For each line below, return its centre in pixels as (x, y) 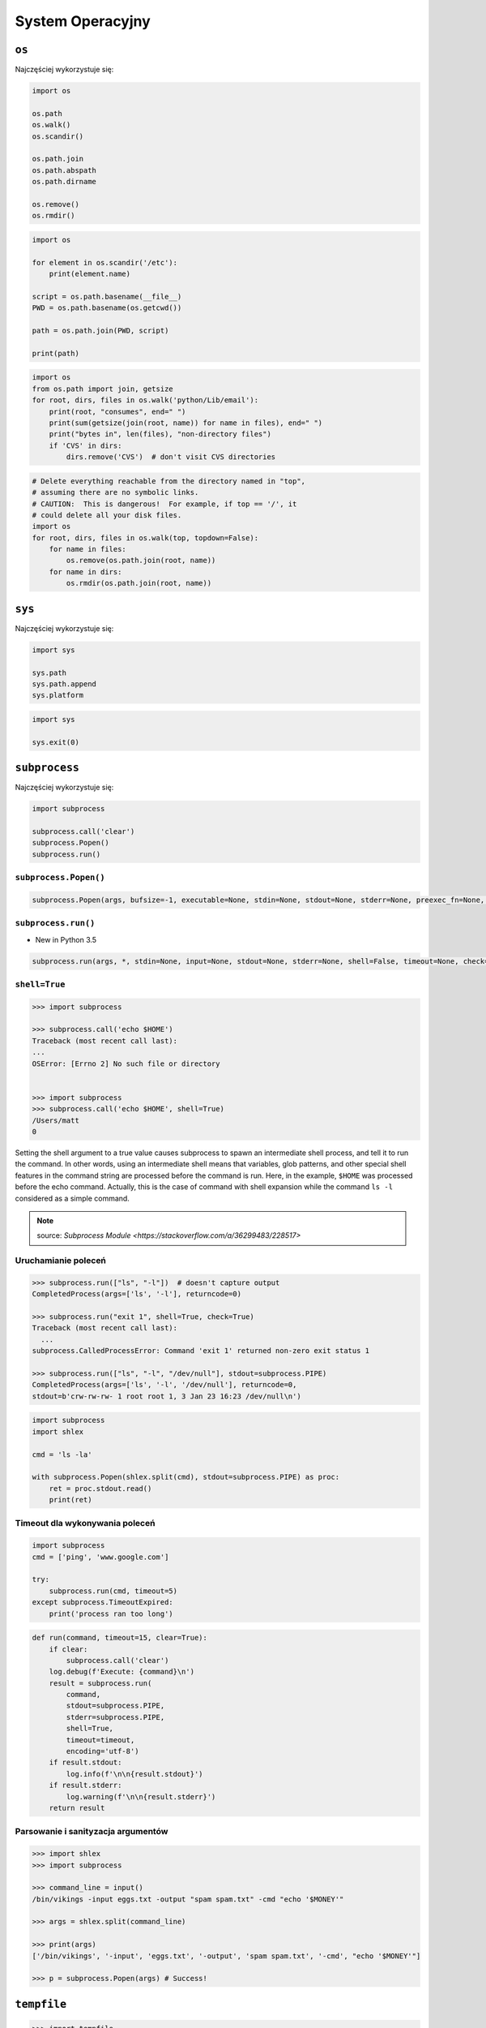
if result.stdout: (85, 1763)
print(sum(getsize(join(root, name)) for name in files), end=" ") (186, 423)
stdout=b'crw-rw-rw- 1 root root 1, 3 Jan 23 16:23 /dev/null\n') (166, 1396)
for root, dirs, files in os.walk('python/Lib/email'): (145, 400)
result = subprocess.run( (100, 1683)
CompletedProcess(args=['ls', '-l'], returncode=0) (137, 1294)
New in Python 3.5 (66, 939)
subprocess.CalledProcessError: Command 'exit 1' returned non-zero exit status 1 (201, 1351)
